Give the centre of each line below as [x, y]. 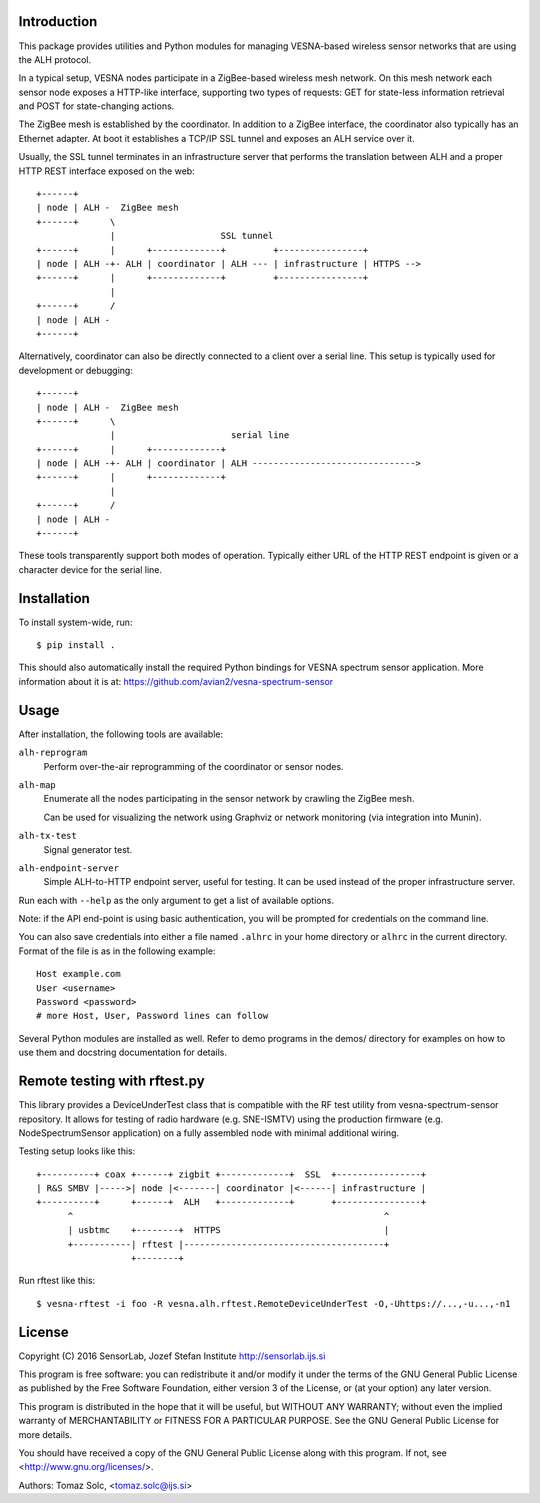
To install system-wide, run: [75, 622]
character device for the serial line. [90, 569]
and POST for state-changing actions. [96, 106]
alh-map [37, 784]
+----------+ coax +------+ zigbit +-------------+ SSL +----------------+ [231, 1174]
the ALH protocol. [55, 59]
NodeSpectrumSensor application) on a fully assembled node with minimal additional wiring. [209, 1132]
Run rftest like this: [57, 1281]
